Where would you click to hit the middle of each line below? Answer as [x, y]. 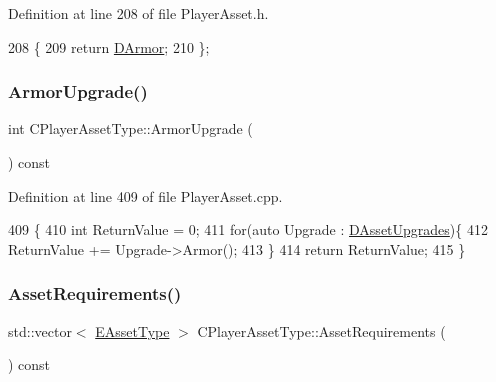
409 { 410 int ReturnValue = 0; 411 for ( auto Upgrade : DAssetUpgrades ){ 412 [248, 229]
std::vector [40, 330]
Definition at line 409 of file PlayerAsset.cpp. [145, 195]
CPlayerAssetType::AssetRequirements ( [321, 330]
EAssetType [132, 330]
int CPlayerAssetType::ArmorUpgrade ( [130, 128]
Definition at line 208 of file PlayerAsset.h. [138, 13]
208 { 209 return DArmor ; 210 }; [109, 46]
